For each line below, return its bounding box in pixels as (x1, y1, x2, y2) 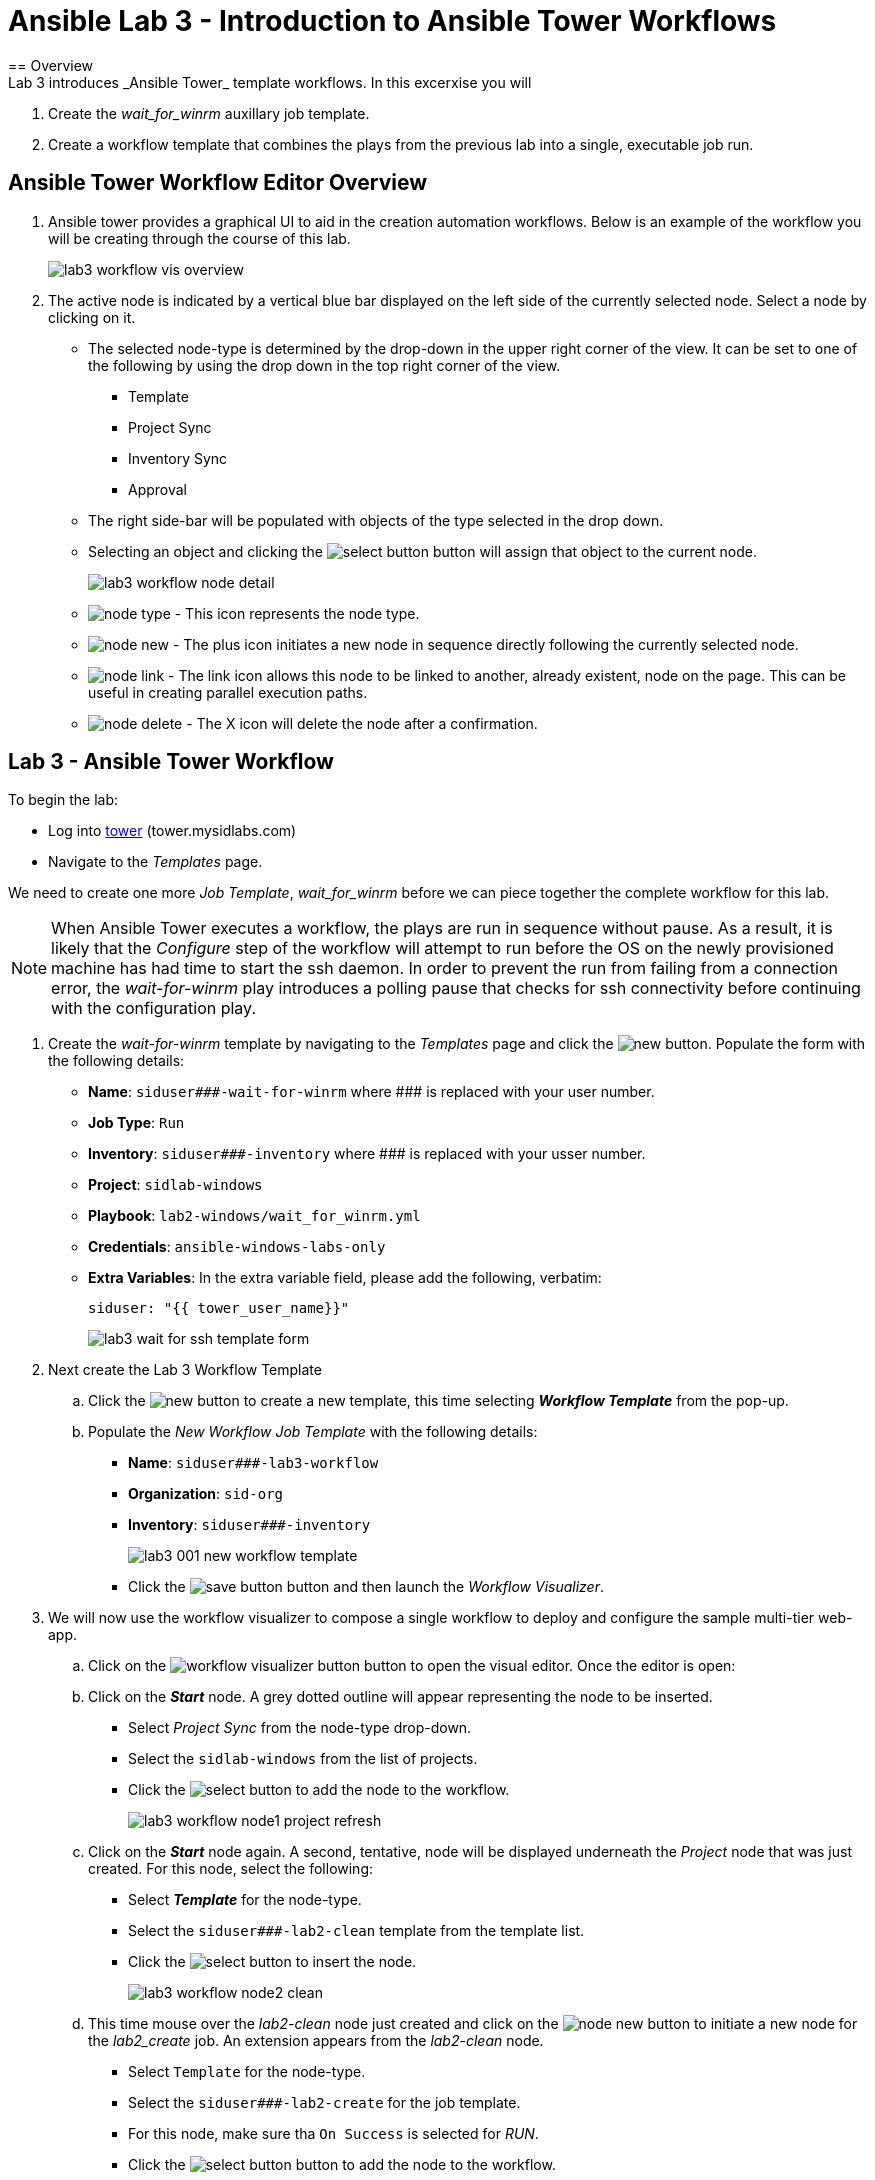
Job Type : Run (88, 1114, 185, 1132)
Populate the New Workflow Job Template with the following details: (88, 1423, 538, 1441)
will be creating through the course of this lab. (48, 229, 351, 247)
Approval (128, 480, 188, 498)
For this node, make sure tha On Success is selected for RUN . (128, 2125, 539, 2143)
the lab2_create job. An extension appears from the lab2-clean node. (88, 2032, 544, 2050)
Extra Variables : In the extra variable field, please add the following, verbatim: (88, 1269, 602, 1287)
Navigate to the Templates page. (48, 853, 263, 871)
